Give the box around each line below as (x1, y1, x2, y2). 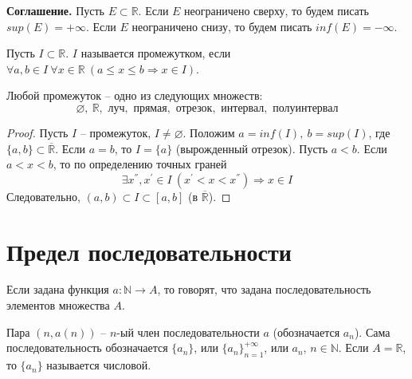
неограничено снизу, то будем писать (131, 18, 312, 34)
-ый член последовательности (116, 323, 260, 340)
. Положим (182, 124, 235, 140)
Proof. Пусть (6, 124, 69, 140)
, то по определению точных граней (53, 156, 227, 172)
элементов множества (6, 297, 110, 314)
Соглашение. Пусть (6, 2, 104, 18)
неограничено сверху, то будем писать (184, 2, 369, 18)
